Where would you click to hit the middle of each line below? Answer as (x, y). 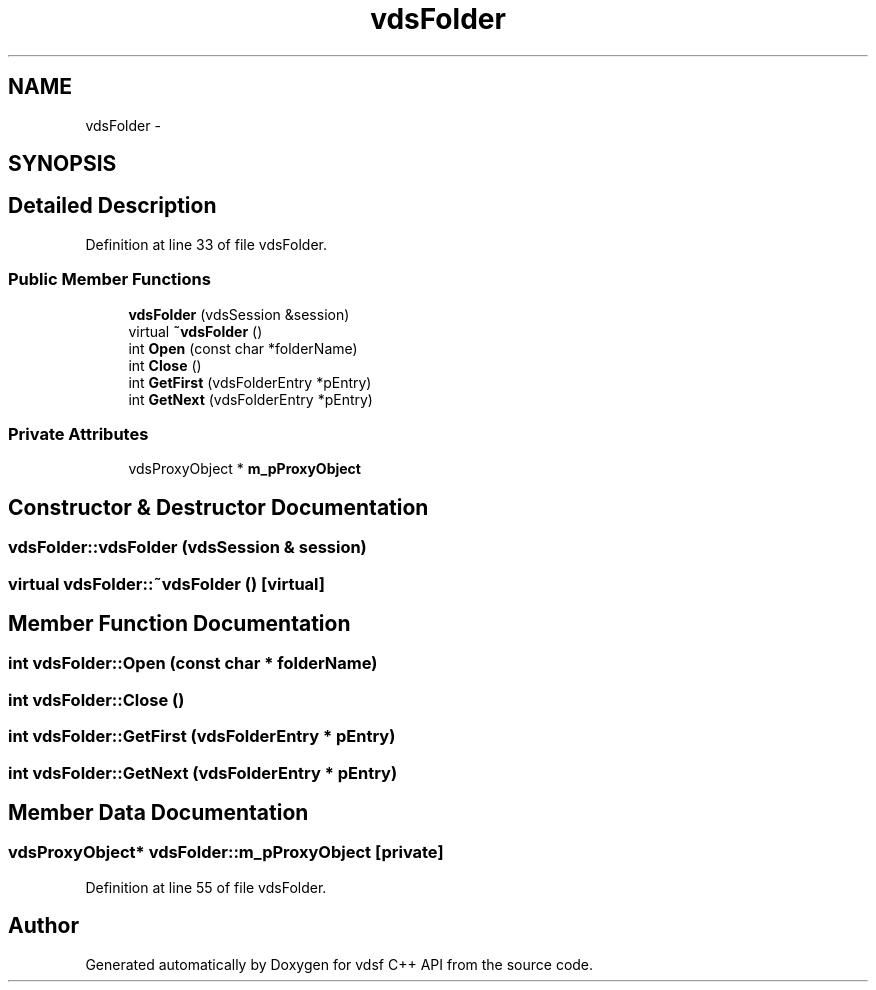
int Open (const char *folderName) (243, 348)
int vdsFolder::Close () (96, 699)
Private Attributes (78, 433)
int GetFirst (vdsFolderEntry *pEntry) (250, 382)
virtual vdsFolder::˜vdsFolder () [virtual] (167, 583)
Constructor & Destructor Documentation (218, 507)
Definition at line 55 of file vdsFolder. (206, 887)
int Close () (165, 365)
